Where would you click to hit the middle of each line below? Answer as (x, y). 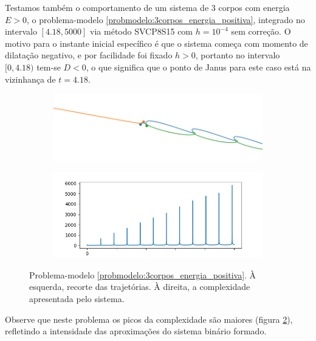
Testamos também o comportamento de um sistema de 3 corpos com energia (147, 7)
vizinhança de (30, 79)
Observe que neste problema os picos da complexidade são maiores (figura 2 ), (149, 319)
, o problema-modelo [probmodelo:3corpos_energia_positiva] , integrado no (166, 19)
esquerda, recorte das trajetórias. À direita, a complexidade (140, 287)
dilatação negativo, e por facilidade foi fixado (89, 55)
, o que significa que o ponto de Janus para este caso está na (198, 67)
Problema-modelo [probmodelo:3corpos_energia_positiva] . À (143, 274)
